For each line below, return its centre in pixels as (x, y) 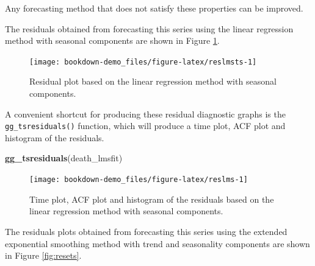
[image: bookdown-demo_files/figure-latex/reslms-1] (139, 180)
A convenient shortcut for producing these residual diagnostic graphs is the (145, 114)
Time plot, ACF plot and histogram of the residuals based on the (152, 199)
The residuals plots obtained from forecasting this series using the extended (146, 231)
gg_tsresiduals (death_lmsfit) (64, 158)
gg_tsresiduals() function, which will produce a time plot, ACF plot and (145, 126)
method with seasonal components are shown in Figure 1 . (112, 40)
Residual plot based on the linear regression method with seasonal (153, 81)
